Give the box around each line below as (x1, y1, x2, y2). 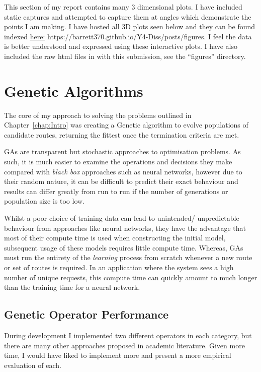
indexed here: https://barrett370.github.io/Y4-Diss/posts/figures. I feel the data (4, 31, 252, 41)
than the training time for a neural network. (4, 282, 140, 292)
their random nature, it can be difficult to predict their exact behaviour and (4, 176, 238, 187)
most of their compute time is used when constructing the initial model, (4, 232, 226, 243)
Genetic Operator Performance (4, 306, 169, 322)
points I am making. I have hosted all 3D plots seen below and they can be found (4, 21, 255, 32)
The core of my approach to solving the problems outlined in (4, 109, 192, 120)
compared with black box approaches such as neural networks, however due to (4, 166, 242, 176)
